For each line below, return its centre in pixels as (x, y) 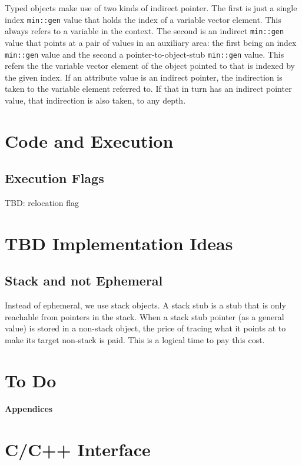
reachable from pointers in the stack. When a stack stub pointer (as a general (145, 316)
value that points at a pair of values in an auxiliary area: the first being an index (151, 42)
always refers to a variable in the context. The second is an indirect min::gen (145, 31)
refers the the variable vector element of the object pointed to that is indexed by (150, 66)
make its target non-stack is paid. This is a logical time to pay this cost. (135, 340)
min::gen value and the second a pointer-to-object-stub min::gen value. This (145, 54)
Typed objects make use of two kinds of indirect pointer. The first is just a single (151, 8)
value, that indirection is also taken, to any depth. (95, 100)
